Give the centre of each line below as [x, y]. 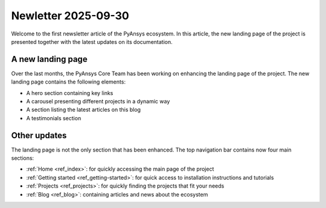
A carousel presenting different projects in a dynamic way [98, 102]
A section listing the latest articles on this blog [84, 110]
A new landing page [49, 59]
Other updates [39, 135]
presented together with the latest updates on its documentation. [92, 41]
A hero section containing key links [70, 93]
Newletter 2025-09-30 [70, 16]
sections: [23, 158]
